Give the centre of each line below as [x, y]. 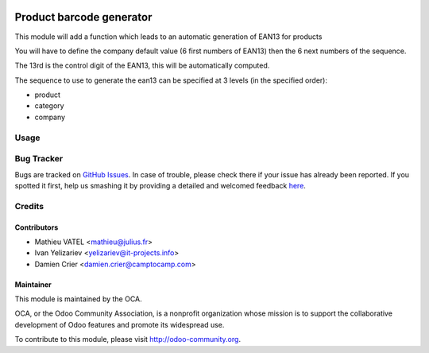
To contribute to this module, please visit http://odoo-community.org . [128, 339]
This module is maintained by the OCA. [78, 299]
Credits [29, 206]
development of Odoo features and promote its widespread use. [120, 324]
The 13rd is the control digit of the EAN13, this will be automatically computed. [142, 66]
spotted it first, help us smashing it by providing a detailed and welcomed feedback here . [160, 185]
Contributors [37, 227]
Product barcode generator [83, 17]
